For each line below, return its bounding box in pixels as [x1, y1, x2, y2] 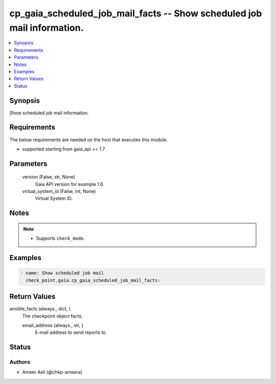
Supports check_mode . [36, 236, 85, 242]
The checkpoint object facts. [22, 313, 83, 319]
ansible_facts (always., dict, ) [9, 306, 71, 312]
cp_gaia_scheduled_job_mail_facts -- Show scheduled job [9, 8, 262, 19]
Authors [9, 358, 31, 366]
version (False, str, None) [22, 174, 75, 180]
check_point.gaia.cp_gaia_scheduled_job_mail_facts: [26, 277, 160, 283]
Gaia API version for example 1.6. [35, 181, 104, 187]
